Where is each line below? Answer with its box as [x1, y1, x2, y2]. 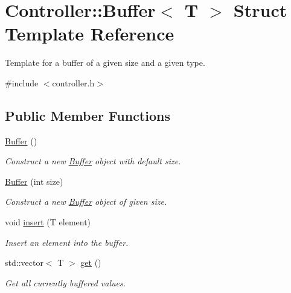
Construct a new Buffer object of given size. [5, 195, 167, 208]
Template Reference [5, 21, 174, 46]
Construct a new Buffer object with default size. [5, 155, 181, 167]
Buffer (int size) [5, 175, 63, 187]
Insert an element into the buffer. [5, 236, 129, 248]
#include [5, 76, 39, 89]
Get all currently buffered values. [5, 276, 126, 289]
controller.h [52, 76, 95, 89]
